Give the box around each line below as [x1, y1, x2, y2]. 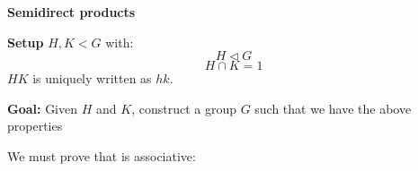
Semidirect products [7, 3, 136, 21]
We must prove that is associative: [7, 146, 196, 165]
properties [7, 116, 63, 135]
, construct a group [131, 98, 236, 117]
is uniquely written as [32, 69, 152, 88]
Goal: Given [7, 98, 78, 117]
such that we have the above [254, 98, 412, 117]
